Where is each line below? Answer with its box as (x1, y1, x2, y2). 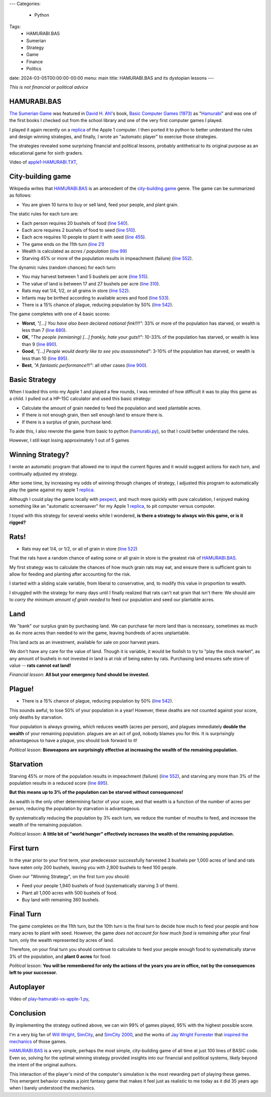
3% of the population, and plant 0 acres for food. (9, 953, 111, 959)
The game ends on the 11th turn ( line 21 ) (22, 241, 105, 247)
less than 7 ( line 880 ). (22, 327, 67, 333)
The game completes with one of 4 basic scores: (9, 311, 110, 317)
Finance (26, 58, 43, 65)
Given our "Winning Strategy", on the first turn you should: (9, 874, 130, 880)
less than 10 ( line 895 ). (22, 355, 69, 361)
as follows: (9, 192, 32, 198)
